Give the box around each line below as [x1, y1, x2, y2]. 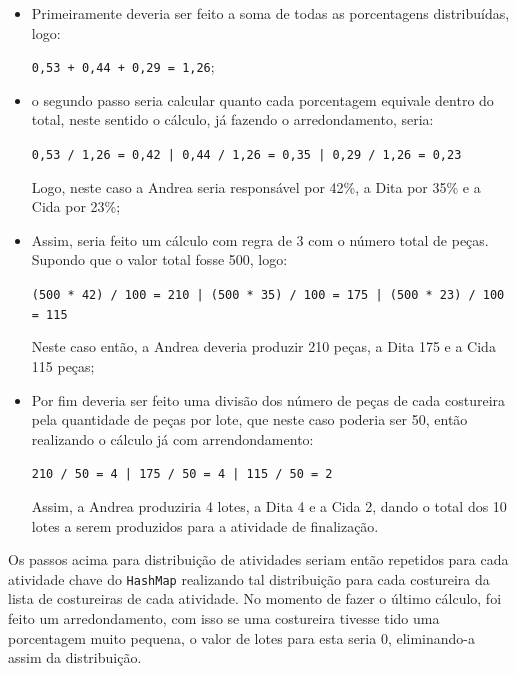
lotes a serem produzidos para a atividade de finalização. [31, 515, 379, 536]
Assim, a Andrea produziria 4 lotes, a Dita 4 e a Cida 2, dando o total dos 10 [31, 496, 507, 516]
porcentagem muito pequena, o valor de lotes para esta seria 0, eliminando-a [8, 627, 476, 648]
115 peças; [31, 355, 95, 376]
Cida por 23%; [31, 196, 121, 217]
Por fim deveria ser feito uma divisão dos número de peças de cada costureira [31, 389, 506, 410]
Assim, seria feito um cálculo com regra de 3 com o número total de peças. [31, 229, 489, 250]
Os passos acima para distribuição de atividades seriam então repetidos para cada [8, 549, 509, 570]
